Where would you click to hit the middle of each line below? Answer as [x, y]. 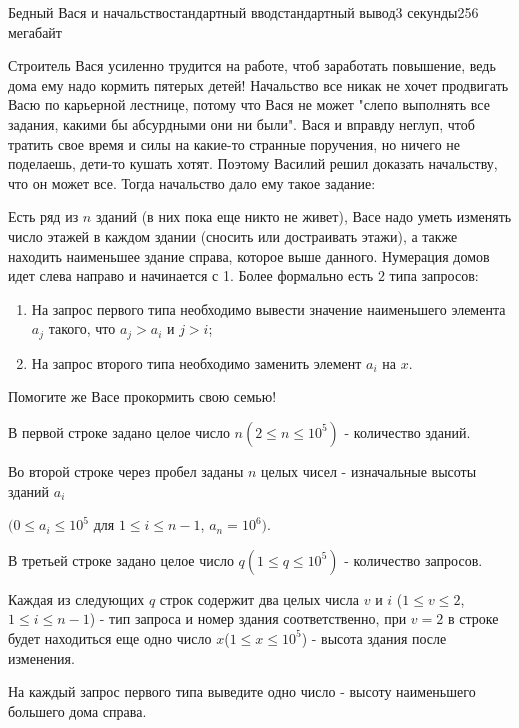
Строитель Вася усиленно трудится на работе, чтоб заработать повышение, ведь [252, 65]
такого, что [82, 328]
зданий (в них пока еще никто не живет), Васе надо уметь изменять [303, 216]
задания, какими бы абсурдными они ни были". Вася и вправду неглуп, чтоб [241, 123]
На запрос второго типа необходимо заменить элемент [196, 362]
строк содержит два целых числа [259, 598]
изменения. [41, 657]
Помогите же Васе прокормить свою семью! [142, 396]
